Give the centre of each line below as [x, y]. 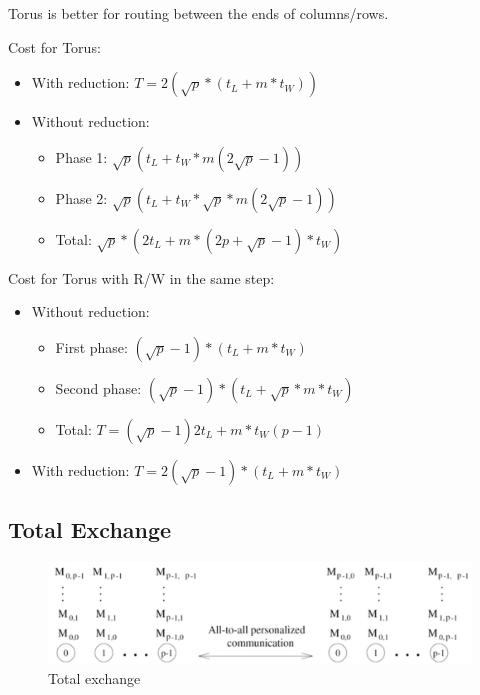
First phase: [91, 346]
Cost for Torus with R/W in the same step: [141, 277]
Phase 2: [81, 197]
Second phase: [98, 387]
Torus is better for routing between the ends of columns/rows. [198, 13]
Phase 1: [81, 156]
